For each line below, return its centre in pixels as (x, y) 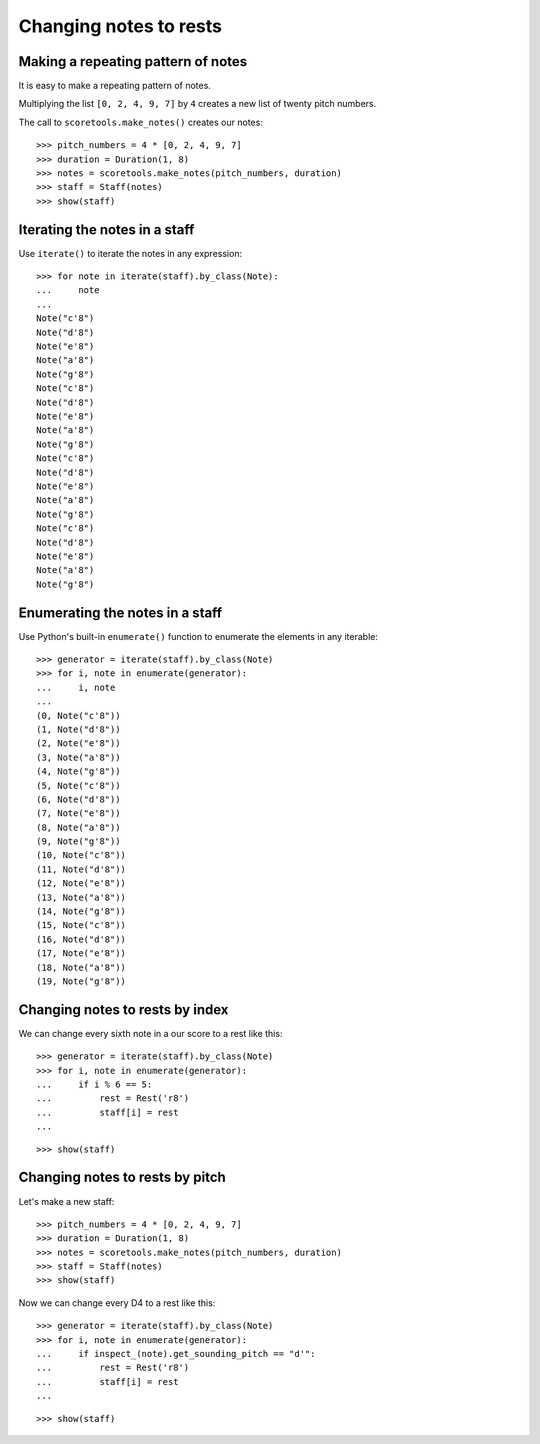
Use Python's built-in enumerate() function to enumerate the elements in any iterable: (198, 636)
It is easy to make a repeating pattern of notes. (115, 86)
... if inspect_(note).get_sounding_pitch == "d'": (176, 1354)
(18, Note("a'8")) (81, 967)
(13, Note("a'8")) (81, 897)
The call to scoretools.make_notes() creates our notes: (141, 122)
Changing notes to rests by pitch (122, 1177)
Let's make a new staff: (66, 1201)
